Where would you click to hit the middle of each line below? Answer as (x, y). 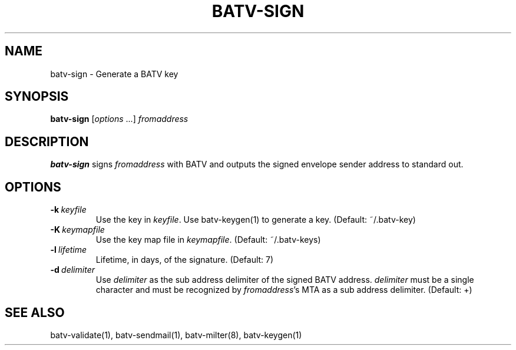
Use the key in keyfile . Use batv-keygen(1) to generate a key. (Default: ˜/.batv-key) (256, 220)
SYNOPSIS (37, 97)
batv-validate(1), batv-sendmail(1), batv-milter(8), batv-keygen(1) (176, 335)
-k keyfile (68, 210)
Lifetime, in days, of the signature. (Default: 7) (185, 260)
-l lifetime (69, 250)
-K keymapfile (77, 230)
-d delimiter (72, 270)
